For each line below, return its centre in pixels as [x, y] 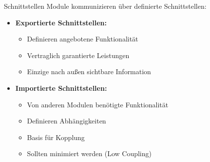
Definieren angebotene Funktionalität [83, 39]
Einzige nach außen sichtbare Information [89, 71]
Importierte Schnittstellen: [61, 88]
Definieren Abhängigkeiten [67, 121]
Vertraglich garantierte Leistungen [78, 55]
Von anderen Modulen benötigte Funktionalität [98, 104]
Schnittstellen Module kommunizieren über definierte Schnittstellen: [105, 6]
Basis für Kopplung [56, 137]
